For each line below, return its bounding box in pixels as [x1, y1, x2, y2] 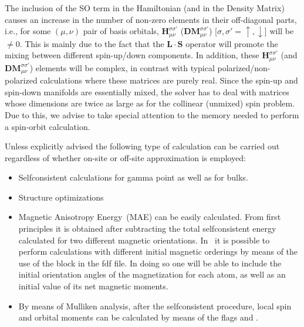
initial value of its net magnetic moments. [18, 280, 168, 292]
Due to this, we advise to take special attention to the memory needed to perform [5, 108, 299, 121]
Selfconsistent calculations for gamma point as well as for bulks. [18, 171, 248, 183]
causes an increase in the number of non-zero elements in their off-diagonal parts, [5, 13, 297, 25]
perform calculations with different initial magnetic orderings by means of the [18, 245, 298, 258]
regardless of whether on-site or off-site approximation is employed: [5, 151, 246, 163]
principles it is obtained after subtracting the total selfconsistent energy [18, 222, 276, 235]
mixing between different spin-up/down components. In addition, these [5, 49, 259, 61]
